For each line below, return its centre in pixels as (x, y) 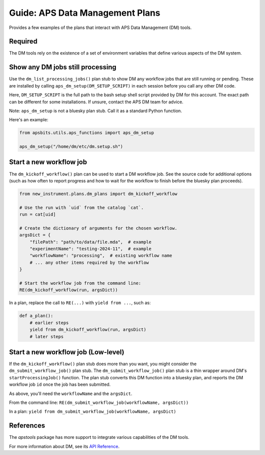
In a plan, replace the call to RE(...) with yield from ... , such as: (80, 303)
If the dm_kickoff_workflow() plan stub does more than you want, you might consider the (103, 364)
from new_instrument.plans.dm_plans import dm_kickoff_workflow (98, 194)
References (27, 426)
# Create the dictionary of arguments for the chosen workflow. (98, 228)
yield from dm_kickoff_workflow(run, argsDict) (88, 330)
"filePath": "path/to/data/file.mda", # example (91, 242)
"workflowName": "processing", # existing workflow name (101, 256)
